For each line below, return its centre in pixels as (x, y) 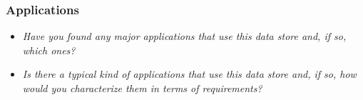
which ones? (49, 50)
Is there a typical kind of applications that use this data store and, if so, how (189, 74)
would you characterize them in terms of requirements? (142, 88)
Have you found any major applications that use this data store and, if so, (184, 36)
